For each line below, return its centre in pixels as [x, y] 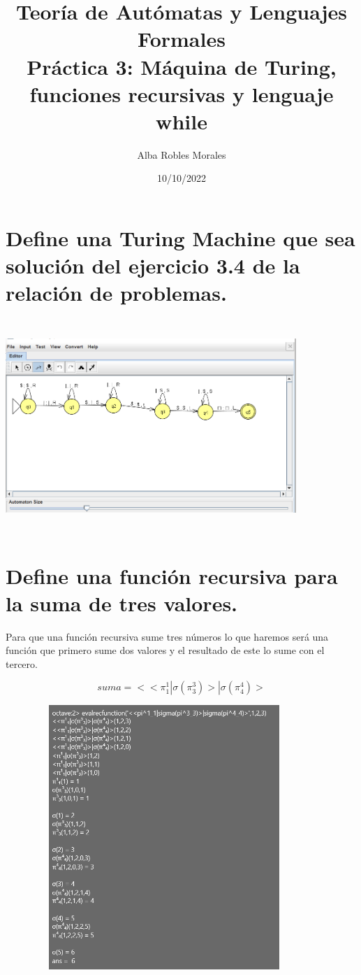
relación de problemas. [116, 293]
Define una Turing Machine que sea [180, 238]
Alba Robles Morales [182, 154]
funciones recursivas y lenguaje [182, 93]
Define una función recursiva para [172, 575]
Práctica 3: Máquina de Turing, [182, 66]
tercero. [22, 663]
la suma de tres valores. [122, 603]
